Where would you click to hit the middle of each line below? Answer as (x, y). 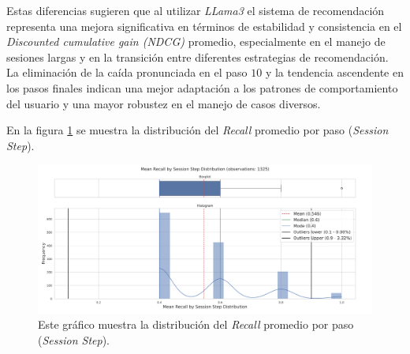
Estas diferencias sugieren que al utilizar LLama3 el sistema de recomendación (196, 10)
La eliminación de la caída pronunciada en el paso (127, 72)
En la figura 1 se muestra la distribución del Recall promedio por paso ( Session (198, 130)
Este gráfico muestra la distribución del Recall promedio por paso (196, 324)
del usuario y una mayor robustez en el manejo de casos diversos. (164, 103)
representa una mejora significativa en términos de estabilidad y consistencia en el (204, 26)
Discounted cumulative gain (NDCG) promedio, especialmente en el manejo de (196, 41)
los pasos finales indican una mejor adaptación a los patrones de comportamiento (202, 87)
